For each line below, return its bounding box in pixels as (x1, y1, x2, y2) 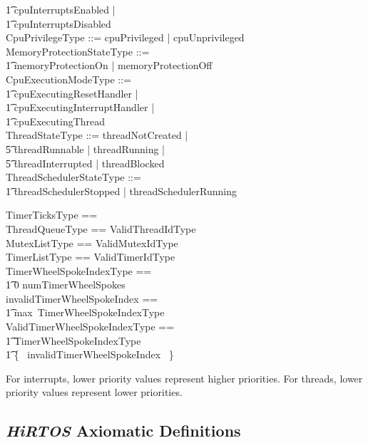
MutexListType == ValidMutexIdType (6, 235, 178, 250)
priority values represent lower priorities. (6, 385, 183, 400)
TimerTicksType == (6, 207, 98, 222)
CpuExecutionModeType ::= (6, 71, 132, 86)
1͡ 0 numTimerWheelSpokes (6, 277, 126, 292)
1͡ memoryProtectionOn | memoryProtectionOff (6, 58, 213, 73)
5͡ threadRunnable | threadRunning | (6, 141, 165, 156)
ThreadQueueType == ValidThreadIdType (6, 221, 196, 236)
